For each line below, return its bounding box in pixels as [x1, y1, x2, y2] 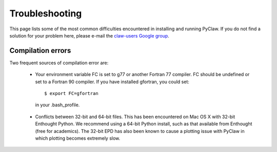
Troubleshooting [9, 8, 82, 19]
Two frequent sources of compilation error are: [9, 60, 109, 66]
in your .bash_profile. [35, 102, 80, 108]
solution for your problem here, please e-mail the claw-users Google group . [9, 32, 169, 39]
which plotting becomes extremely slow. [35, 135, 121, 141]
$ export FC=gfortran [44, 90, 98, 97]
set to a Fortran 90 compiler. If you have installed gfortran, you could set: [35, 79, 190, 85]
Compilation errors [9, 46, 71, 55]
